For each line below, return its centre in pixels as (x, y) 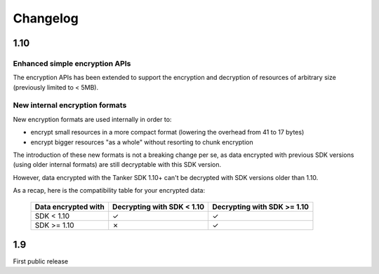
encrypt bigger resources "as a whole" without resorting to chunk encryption (142, 142)
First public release (41, 261)
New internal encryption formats (70, 105)
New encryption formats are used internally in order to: (92, 119)
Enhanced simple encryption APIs (72, 63)
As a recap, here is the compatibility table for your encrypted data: (109, 191)
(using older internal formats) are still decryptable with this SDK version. (117, 165)
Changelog (46, 18)
